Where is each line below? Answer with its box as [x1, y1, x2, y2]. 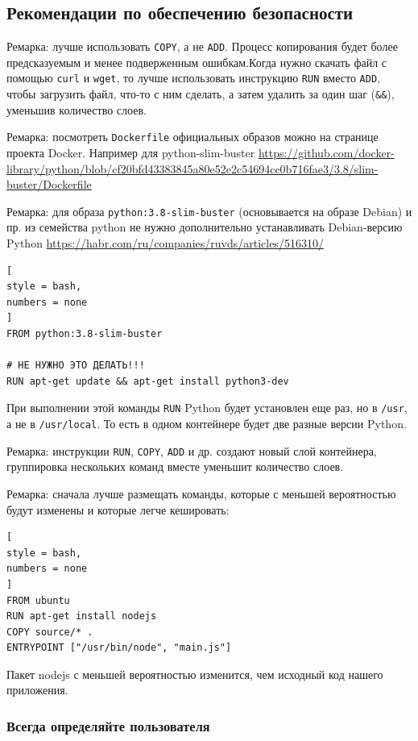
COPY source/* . [6, 626, 93, 638]
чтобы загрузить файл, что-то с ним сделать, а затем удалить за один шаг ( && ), [6, 85, 395, 102]
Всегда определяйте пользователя [6, 716, 210, 735]
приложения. [6, 681, 68, 698]
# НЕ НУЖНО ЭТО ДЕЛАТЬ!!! [6, 360, 145, 372]
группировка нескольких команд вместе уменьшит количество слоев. [6, 458, 344, 475]
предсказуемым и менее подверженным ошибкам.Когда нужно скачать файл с [6, 53, 387, 70]
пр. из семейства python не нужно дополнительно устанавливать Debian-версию [6, 219, 403, 235]
